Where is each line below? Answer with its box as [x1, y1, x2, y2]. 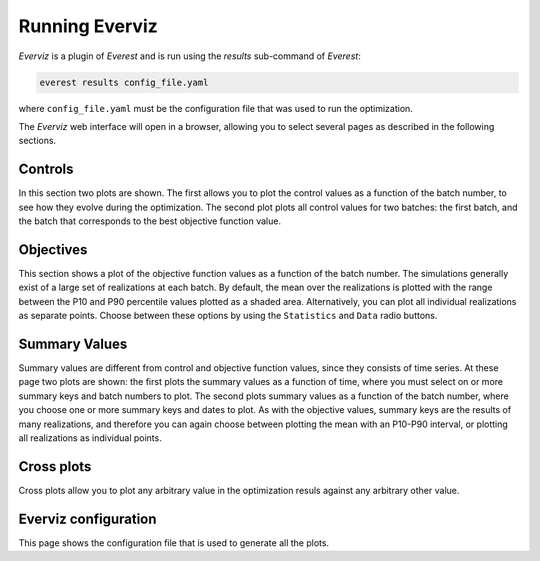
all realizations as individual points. [18, 431, 162, 444]
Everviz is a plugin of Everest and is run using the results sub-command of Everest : [18, 50, 362, 62]
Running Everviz [18, 15, 159, 37]
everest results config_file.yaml [39, 76, 209, 88]
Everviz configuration [18, 510, 157, 527]
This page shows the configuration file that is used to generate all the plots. [18, 536, 330, 549]
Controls [18, 161, 74, 178]
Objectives [18, 241, 88, 258]
